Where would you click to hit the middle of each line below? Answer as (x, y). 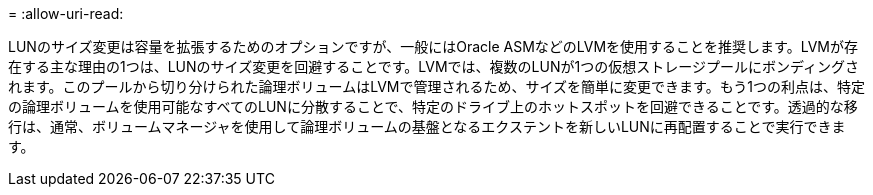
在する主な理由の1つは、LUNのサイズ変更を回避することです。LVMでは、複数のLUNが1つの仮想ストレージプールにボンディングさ (433, 66)
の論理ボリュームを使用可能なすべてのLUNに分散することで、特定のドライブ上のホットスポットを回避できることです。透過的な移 (433, 106)
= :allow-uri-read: (66, 13)
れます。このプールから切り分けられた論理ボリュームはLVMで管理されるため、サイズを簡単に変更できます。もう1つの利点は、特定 (436, 86)
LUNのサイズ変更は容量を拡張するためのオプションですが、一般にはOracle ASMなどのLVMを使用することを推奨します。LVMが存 (433, 46)
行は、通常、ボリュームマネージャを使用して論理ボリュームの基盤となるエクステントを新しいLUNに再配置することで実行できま (427, 126)
